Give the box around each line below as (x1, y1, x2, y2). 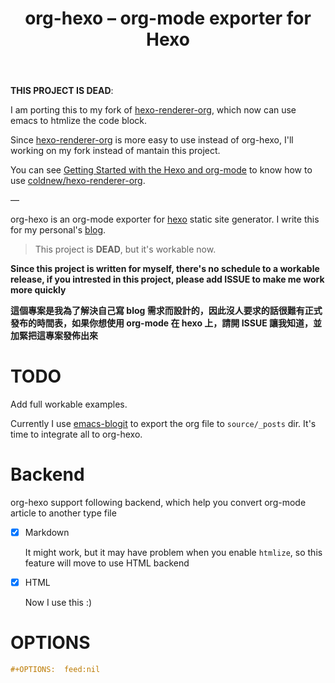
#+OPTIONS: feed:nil (10, 665, 101, 675)
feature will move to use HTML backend (24, 557, 190, 569)
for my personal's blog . (10, 224, 107, 236)
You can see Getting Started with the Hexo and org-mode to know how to (10, 164, 313, 176)
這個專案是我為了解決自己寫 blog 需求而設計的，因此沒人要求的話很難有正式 (10, 305, 323, 317)
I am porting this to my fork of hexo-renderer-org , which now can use (10, 104, 297, 116)
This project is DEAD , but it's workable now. (34, 243, 217, 256)
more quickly (10, 284, 67, 296)
